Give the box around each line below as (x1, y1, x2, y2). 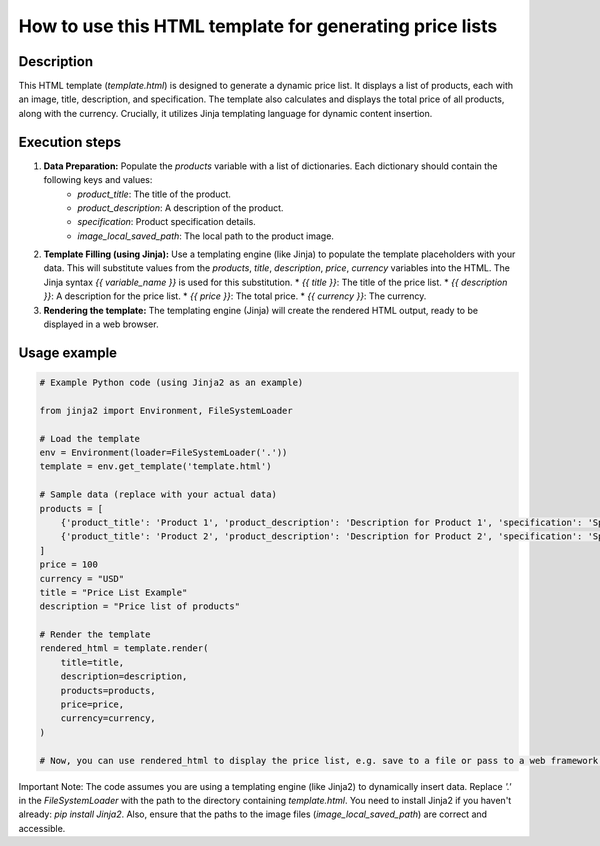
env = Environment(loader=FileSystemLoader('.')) (39, 447, 288, 458)
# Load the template (39, 433, 140, 444)
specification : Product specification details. (77, 216, 257, 228)
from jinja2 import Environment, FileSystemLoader (39, 405, 294, 416)
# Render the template (39, 629, 151, 640)
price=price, (60, 699, 125, 710)
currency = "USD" (39, 573, 125, 584)
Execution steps (18, 133, 122, 150)
